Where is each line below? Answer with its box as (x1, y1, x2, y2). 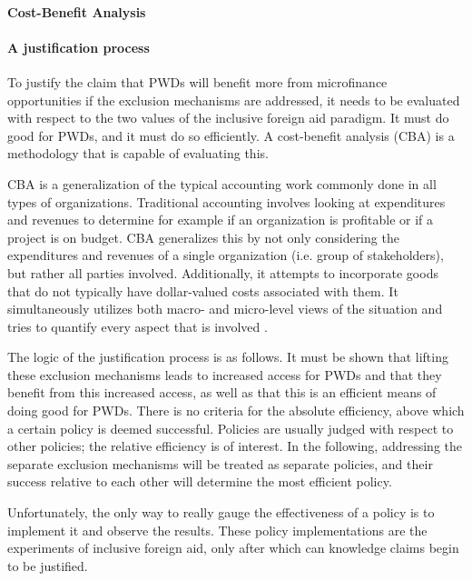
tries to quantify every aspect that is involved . (7, 316, 268, 336)
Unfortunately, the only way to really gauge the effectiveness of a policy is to (7, 503, 435, 522)
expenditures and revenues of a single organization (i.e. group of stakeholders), (7, 245, 444, 265)
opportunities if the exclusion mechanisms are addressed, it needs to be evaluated (7, 90, 460, 109)
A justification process (7, 37, 150, 56)
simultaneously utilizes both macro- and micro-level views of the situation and (7, 299, 443, 318)
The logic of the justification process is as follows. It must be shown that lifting (7, 347, 448, 366)
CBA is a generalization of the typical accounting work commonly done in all (7, 174, 437, 193)
